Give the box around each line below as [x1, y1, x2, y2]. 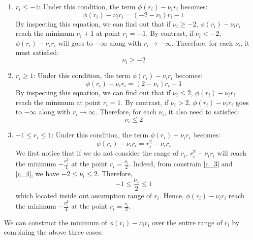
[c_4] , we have [15, 168, 60, 178]
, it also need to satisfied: [164, 107, 240, 117]
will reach [217, 148, 247, 158]
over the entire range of [152, 217, 222, 227]
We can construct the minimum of [4, 217, 107, 227]
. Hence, [159, 190, 184, 200]
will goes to [58, 37, 93, 48]
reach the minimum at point [15, 97, 101, 107]
